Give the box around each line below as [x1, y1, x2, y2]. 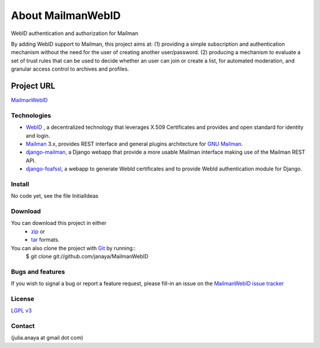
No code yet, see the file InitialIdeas [11, 192, 99, 200]
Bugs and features [11, 267, 65, 276]
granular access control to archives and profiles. [11, 65, 130, 72]
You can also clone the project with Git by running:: [11, 244, 136, 252]
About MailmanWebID [11, 9, 121, 22]
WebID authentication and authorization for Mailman [11, 30, 139, 37]
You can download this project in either [11, 220, 107, 227]
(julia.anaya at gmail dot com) [11, 334, 84, 341]
